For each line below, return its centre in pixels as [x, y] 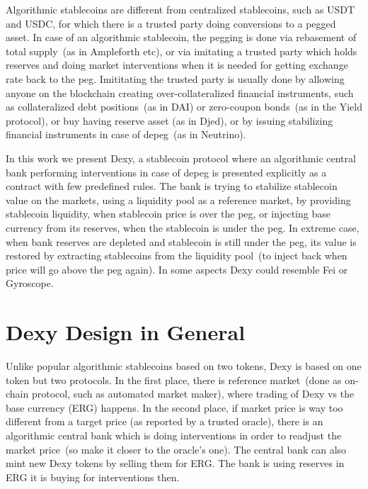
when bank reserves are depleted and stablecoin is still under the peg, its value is [181, 241]
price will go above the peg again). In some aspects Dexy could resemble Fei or [177, 269]
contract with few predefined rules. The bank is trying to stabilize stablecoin [172, 186]
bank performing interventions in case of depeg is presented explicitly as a [166, 172]
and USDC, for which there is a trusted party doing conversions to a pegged [171, 23]
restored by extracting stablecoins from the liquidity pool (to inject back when [177, 255]
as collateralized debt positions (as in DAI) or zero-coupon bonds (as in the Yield [184, 107]
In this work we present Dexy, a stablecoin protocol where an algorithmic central [181, 158]
